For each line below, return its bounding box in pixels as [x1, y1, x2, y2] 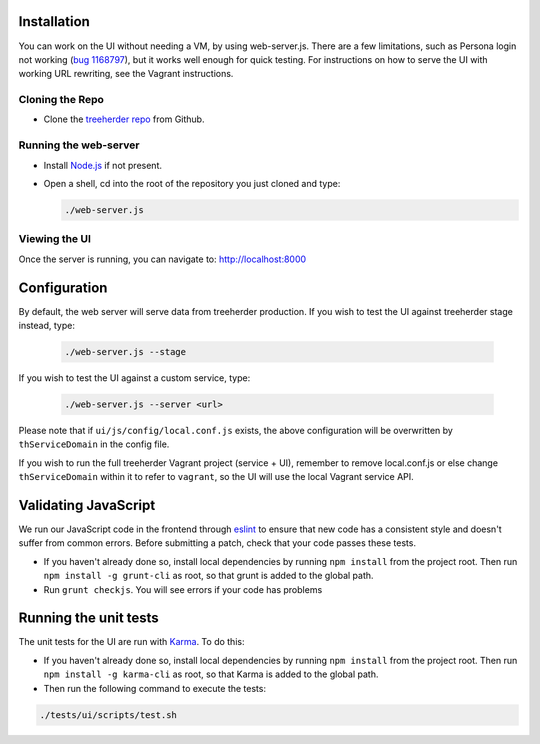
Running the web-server [18, 138, 140, 152]
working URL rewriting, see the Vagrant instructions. [18, 68, 234, 80]
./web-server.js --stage [64, 346, 187, 357]
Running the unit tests [18, 610, 159, 627]
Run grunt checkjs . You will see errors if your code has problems [43, 583, 323, 595]
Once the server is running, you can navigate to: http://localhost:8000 [18, 253, 307, 265]
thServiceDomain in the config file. [18, 438, 170, 450]
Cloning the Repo [18, 93, 105, 107]
